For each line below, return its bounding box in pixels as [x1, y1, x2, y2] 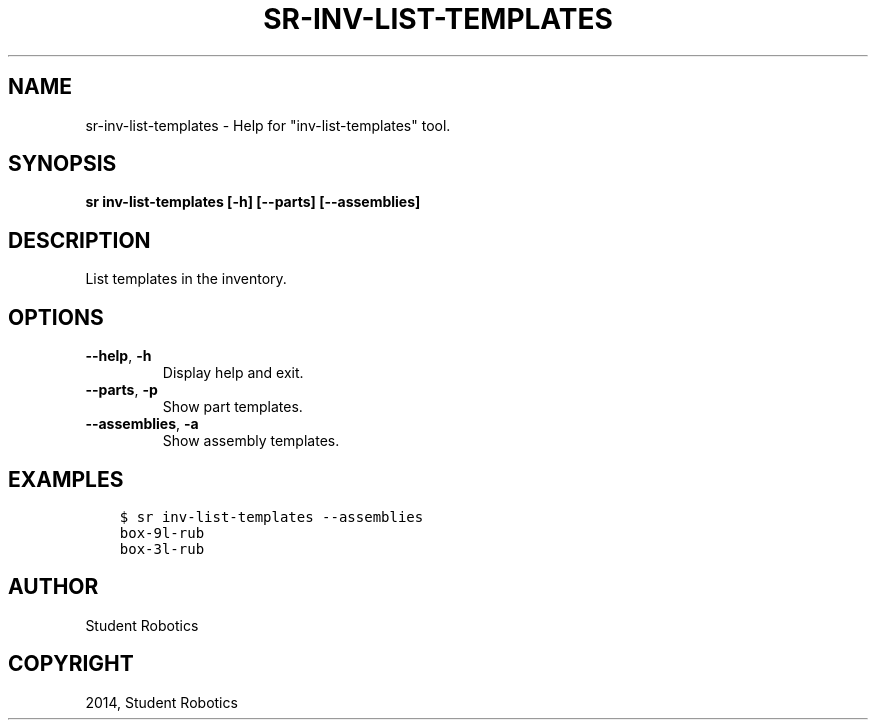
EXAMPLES [8, 466, 124, 492]
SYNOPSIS [8, 151, 117, 177]
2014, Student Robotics [85, 693, 238, 711]
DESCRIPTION [8, 227, 151, 253]
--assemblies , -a [85, 415, 199, 433]
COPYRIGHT [8, 651, 134, 677]
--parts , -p [85, 381, 158, 399]
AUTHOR [8, 574, 99, 600]
